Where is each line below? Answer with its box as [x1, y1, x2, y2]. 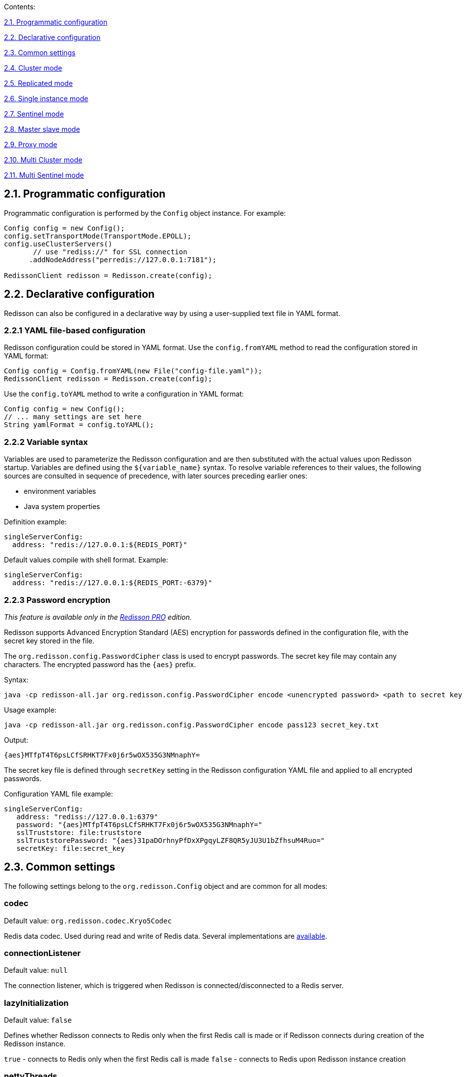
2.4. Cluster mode [4, 64, 62, 72]
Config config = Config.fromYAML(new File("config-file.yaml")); [4, 367, 262, 375]
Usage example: [4, 705, 57, 714]
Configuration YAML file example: [4, 789, 113, 798]
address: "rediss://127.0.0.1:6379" [16, 812, 158, 821]
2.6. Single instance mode [4, 94, 88, 103]
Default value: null [4, 966, 68, 975]
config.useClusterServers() [4, 239, 113, 248]
